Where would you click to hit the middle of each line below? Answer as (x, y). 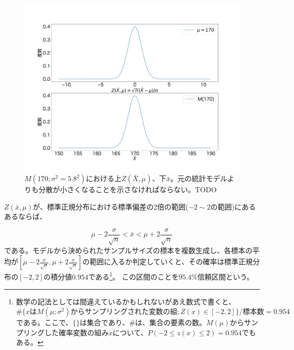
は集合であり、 (105, 322)
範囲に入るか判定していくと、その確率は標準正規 (171, 261)
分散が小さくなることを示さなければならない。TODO (127, 189)
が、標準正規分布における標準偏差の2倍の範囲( (110, 206)
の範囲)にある (233, 206)
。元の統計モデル (199, 178)
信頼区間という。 (225, 277)
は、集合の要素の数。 (171, 322)
